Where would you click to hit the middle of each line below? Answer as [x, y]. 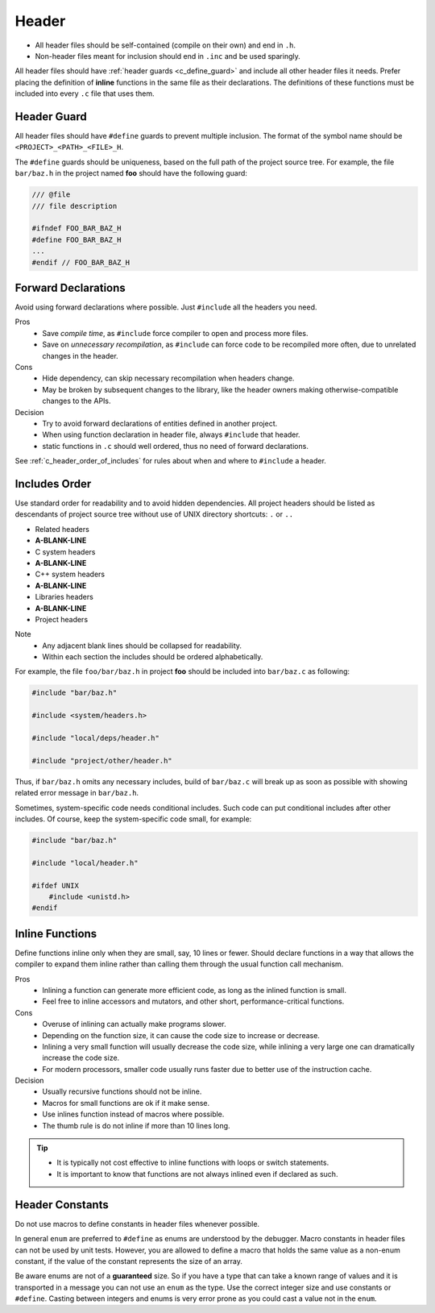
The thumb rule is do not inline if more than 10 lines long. [136, 1125]
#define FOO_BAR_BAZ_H [77, 239]
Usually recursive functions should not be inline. [122, 1091]
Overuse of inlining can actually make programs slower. [134, 1024]
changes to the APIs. [77, 401]
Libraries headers [64, 597]
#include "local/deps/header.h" [96, 738]
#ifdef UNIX [56, 885]
